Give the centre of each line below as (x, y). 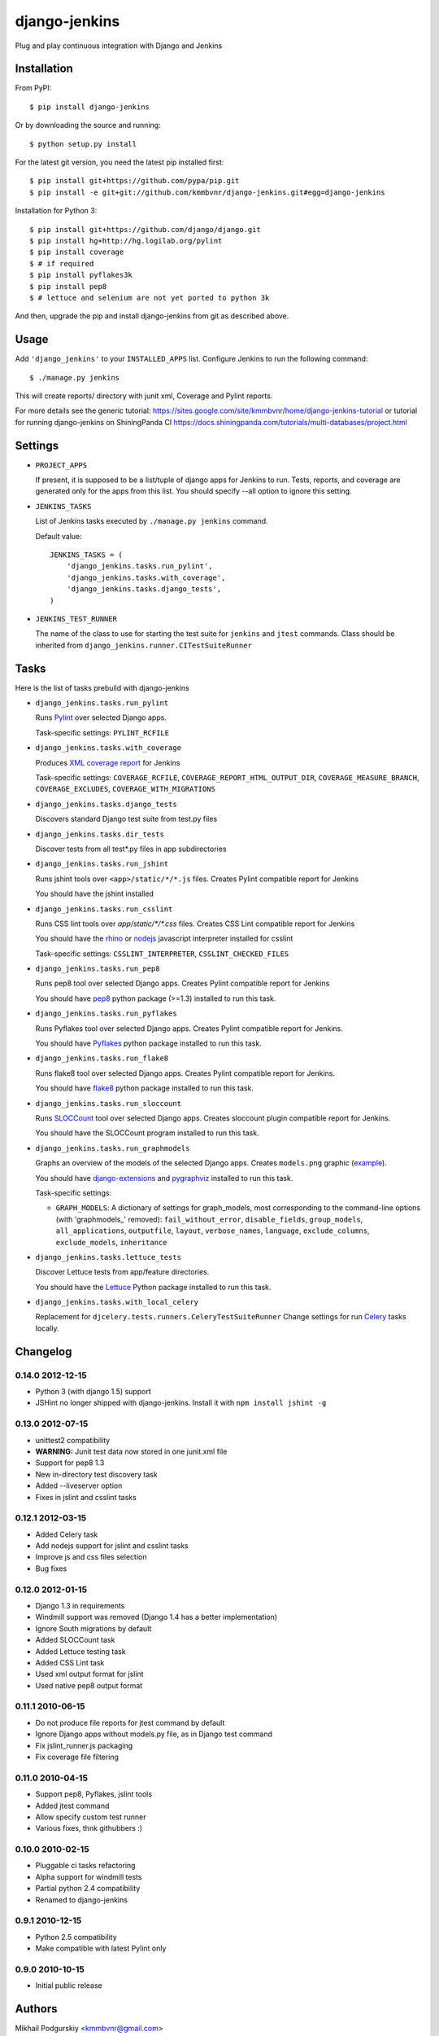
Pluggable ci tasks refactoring (85, 1866)
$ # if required (62, 263)
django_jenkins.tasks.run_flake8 (102, 1058)
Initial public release (69, 1986)
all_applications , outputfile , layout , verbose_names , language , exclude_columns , (213, 1231)
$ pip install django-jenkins (90, 107)
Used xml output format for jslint (89, 1674)
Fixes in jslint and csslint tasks (86, 1497)
